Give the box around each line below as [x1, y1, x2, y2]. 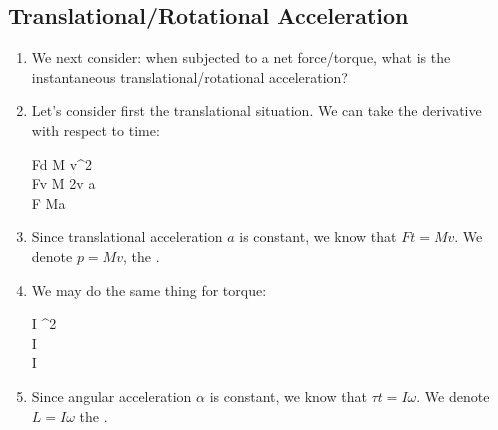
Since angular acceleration [31, 385, 192, 406]
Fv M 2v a [31, 173, 96, 194]
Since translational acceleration [31, 226, 223, 247]
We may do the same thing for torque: [31, 279, 267, 300]
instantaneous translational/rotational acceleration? [31, 66, 348, 87]
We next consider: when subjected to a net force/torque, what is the [31, 47, 451, 68]
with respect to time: [31, 119, 160, 140]
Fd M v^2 [31, 153, 92, 174]
